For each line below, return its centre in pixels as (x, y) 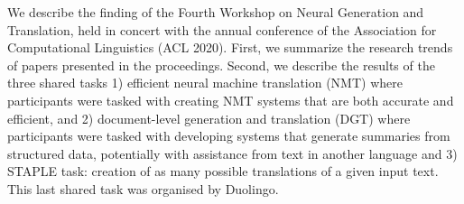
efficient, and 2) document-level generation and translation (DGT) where (209, 118)
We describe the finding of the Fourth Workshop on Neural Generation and (216, 12)
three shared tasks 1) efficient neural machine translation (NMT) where (205, 83)
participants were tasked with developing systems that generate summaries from (229, 136)
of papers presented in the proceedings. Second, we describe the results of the (221, 65)
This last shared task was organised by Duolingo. (143, 188)
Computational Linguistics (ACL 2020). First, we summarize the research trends (230, 47)
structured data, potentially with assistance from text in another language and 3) (232, 153)
